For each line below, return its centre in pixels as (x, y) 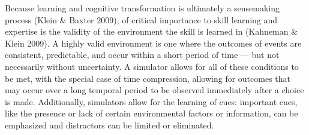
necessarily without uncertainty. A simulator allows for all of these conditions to (152, 66)
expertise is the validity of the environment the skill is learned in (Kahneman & (151, 31)
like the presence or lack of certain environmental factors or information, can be (151, 113)
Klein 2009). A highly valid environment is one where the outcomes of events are (153, 43)
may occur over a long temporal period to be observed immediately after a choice (154, 90)
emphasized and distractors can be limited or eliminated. (109, 125)
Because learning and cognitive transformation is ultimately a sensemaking (142, 8)
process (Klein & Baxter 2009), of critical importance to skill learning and (141, 19)
